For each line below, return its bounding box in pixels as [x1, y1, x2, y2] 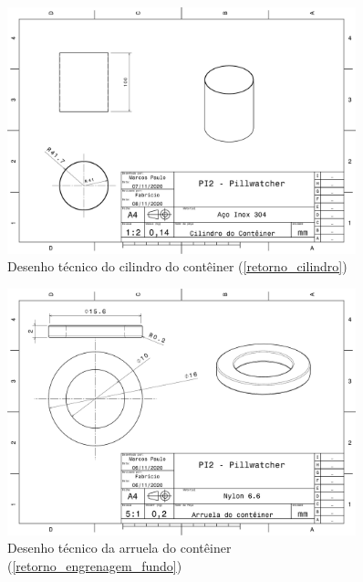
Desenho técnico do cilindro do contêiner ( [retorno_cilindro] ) [7, 257, 347, 276]
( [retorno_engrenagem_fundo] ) [7, 556, 182, 575]
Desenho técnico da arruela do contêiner [7, 538, 232, 557]
